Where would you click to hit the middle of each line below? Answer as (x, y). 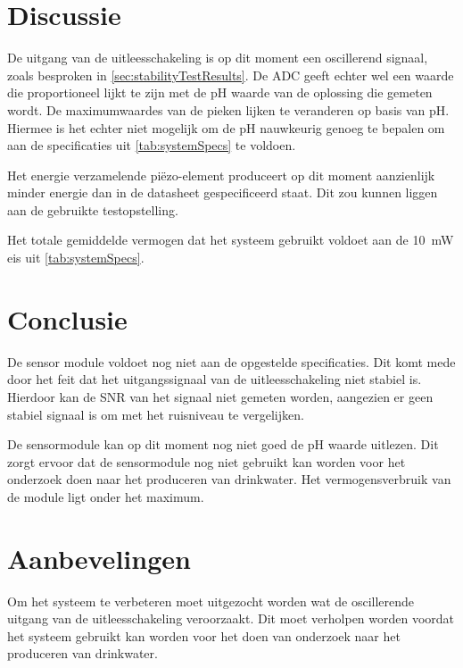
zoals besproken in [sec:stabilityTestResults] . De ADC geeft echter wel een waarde (231, 75)
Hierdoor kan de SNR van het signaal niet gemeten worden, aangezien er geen (220, 396)
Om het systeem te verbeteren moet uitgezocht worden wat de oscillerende (211, 601)
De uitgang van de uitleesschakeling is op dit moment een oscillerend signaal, (218, 58)
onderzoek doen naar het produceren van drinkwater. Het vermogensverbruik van (229, 479)
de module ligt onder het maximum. (106, 496)
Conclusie (67, 318)
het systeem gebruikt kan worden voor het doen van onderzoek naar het (204, 635)
